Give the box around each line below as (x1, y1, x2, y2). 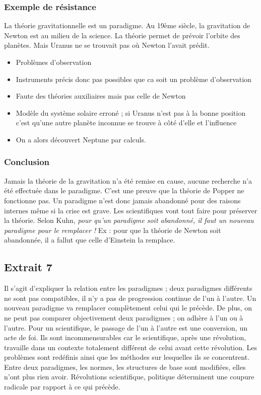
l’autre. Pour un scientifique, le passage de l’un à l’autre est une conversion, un (4, 322, 247, 333)
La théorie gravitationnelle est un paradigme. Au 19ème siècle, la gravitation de (4, 20, 250, 31)
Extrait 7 (4, 259, 52, 275)
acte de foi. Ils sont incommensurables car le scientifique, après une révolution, (4, 332, 246, 343)
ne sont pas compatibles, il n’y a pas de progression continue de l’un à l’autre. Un (4, 292, 256, 303)
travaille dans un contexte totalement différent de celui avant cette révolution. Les (4, 342, 257, 352)
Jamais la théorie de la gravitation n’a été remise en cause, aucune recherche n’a (4, 175, 252, 186)
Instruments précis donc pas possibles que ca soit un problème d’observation (16, 73, 251, 84)
